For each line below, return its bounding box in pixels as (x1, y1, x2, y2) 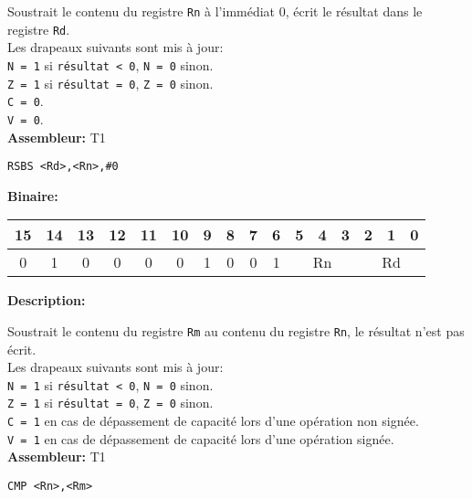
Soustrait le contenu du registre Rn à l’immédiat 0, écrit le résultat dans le (7, 2, 423, 20)
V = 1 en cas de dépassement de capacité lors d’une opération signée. (7, 429, 394, 448)
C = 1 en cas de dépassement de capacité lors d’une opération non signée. (7, 411, 419, 430)
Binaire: (7, 186, 58, 205)
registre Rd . (7, 19, 70, 38)
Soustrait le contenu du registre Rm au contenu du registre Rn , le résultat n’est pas (7, 321, 465, 340)
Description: (7, 291, 86, 310)
